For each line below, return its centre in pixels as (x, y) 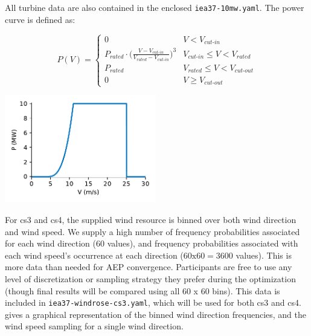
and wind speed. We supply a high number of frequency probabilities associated (152, 231)
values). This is (264, 255)
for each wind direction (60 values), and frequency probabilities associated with (152, 243)
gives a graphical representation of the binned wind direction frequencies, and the (156, 314)
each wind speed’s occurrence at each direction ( (94, 255)
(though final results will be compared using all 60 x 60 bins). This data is (143, 290)
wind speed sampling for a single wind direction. (94, 326)
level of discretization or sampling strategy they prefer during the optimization (150, 279)
